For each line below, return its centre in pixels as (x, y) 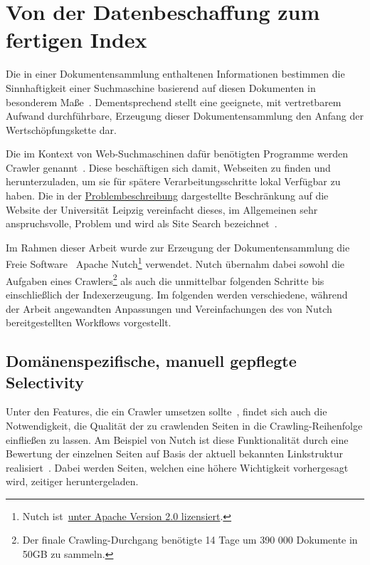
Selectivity (45, 382)
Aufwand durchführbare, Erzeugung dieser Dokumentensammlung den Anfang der (185, 116)
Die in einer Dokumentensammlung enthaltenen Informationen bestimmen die (175, 74)
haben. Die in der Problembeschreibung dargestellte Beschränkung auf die (167, 196)
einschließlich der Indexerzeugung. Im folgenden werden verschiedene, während (177, 294)
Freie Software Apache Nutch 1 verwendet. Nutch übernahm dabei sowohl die (175, 263)
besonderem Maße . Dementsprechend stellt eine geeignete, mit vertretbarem (174, 102)
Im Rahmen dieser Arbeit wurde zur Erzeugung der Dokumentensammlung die (178, 247)
